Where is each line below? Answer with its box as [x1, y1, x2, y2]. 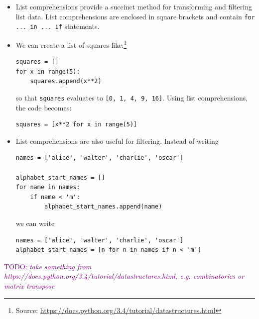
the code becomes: [15, 102, 72, 112]
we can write [15, 217, 55, 228]
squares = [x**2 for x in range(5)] [15, 121, 137, 128]
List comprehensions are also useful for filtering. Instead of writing [15, 135, 219, 146]
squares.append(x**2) [30, 78, 102, 85]
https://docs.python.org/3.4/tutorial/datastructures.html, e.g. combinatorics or [4, 271, 244, 281]
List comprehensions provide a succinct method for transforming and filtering [15, 1, 252, 11]
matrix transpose [4, 280, 55, 291]
